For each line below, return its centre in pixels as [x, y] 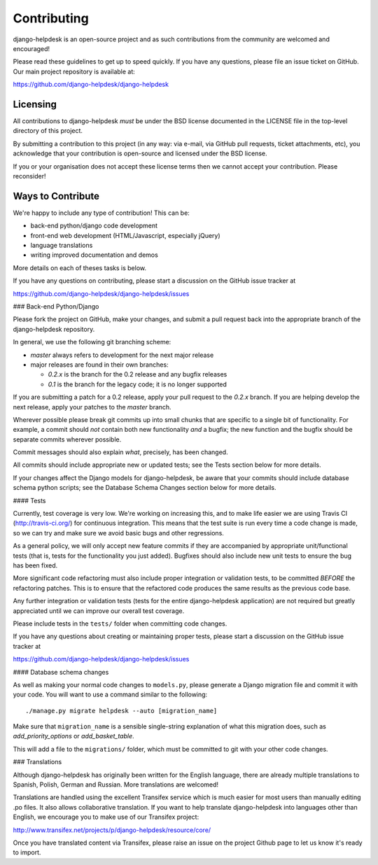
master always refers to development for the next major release [122, 355]
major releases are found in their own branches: [99, 365]
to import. [27, 852]
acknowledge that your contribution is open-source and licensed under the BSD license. [140, 153]
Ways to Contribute [56, 196]
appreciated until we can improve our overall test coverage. [99, 611]
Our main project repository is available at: [74, 71]
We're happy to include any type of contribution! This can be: [101, 213]
